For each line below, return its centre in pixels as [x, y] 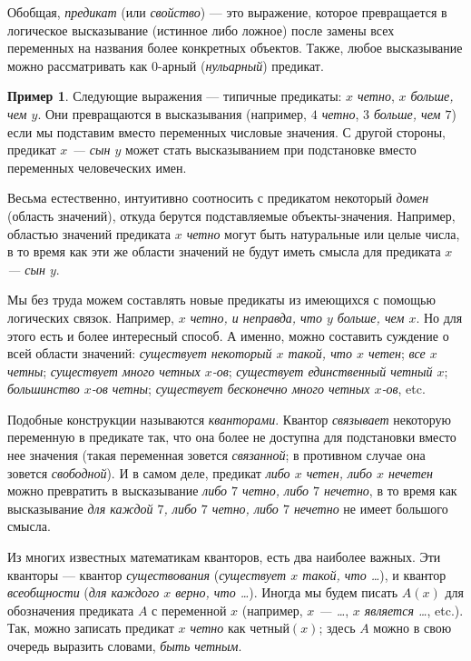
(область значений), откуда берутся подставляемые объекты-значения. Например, [231, 215]
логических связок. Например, [91, 317]
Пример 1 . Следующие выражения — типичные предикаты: [175, 96]
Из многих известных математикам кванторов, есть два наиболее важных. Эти [224, 557]
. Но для [439, 317]
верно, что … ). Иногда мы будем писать [287, 592]
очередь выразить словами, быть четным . [125, 646]
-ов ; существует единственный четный [322, 371]
